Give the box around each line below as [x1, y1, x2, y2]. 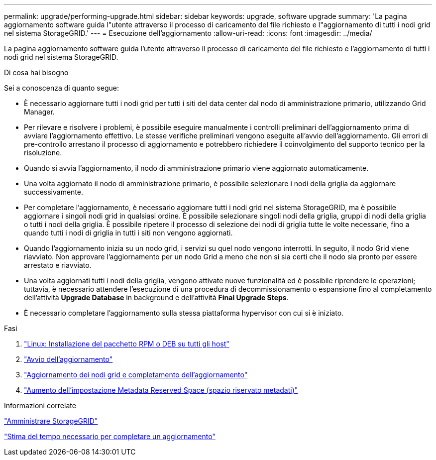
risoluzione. [24, 148, 62, 157]
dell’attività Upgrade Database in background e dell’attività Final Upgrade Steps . [24, 293, 289, 302]
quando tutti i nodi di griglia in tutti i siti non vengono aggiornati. [24, 229, 233, 237]
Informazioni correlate [4, 401, 76, 410]
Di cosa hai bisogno [4, 68, 69, 77]
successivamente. [24, 188, 83, 196]
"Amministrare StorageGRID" [4, 417, 98, 425]
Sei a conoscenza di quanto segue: [4, 84, 119, 92]
